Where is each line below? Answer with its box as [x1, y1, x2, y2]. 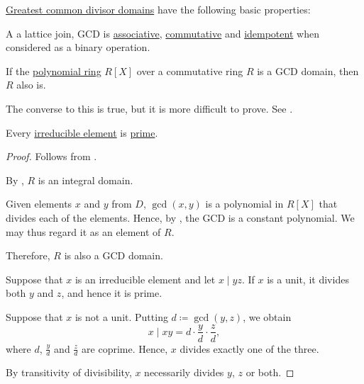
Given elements [6, 196, 72, 211]
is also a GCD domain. [64, 248, 163, 263]
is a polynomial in [205, 196, 284, 211]
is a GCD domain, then [257, 63, 359, 78]
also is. [16, 77, 46, 92]
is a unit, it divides [267, 271, 349, 286]
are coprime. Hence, [82, 341, 168, 356]
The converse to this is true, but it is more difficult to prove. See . [6, 101, 293, 115]
